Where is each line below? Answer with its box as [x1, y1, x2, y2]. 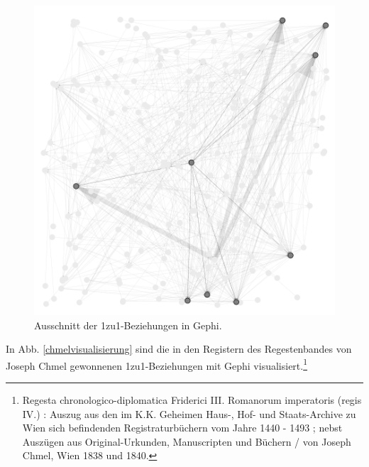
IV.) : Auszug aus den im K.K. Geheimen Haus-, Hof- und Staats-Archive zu [22, 406, 356, 421]
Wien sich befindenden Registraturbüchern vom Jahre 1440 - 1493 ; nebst [22, 420, 343, 435]
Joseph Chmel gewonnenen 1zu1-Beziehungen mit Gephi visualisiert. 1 [6, 356, 308, 373]
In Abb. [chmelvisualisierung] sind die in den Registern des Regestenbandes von [6, 341, 352, 356]
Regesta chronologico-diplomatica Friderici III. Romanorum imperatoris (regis [22, 392, 362, 407]
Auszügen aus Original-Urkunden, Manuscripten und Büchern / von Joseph [22, 434, 351, 449]
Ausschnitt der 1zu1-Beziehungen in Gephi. [34, 317, 222, 332]
